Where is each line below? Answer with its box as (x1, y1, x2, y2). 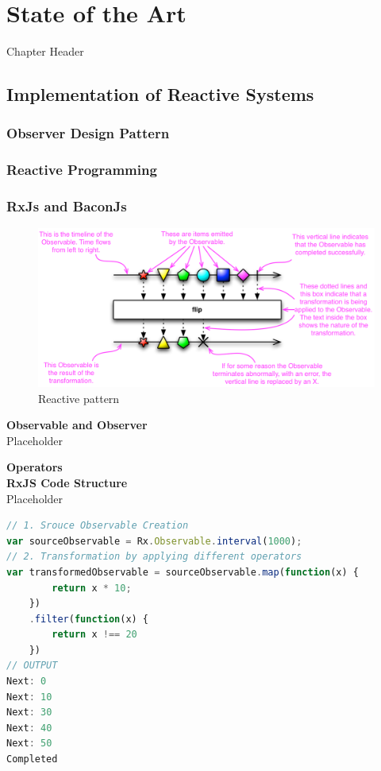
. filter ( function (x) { (29, 613, 149, 625)
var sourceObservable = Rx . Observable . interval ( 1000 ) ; (6, 535, 302, 547)
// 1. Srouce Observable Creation (6, 520, 189, 532)
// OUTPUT (6, 660, 58, 672)
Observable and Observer (6, 416, 148, 433)
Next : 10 (6, 691, 52, 703)
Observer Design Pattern (6, 123, 170, 143)
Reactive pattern (38, 389, 120, 406)
